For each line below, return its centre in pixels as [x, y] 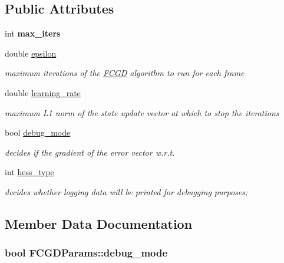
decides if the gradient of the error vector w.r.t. [90, 152]
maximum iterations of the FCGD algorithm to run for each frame [125, 73]
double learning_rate [43, 92]
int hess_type [29, 172]
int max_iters [33, 33]
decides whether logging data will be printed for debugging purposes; [126, 191]
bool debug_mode [38, 132]
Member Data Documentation [99, 223]
